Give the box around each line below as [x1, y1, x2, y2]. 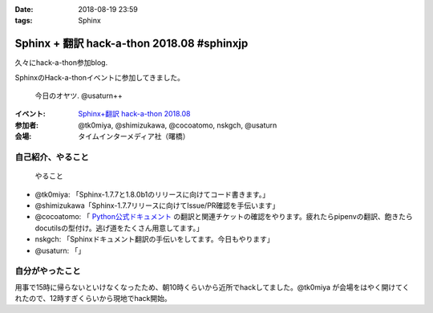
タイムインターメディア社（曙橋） [78, 132, 190, 141]
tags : [14, 16, 33, 26]
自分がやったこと [14, 266, 81, 277]
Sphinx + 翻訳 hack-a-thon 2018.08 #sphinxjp [14, 37, 249, 51]
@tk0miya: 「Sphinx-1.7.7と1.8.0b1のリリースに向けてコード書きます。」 [34, 189, 270, 199]
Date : [14, 5, 34, 14]
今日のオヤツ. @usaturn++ [34, 91, 123, 100]
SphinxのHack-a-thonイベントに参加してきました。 [14, 72, 184, 82]
